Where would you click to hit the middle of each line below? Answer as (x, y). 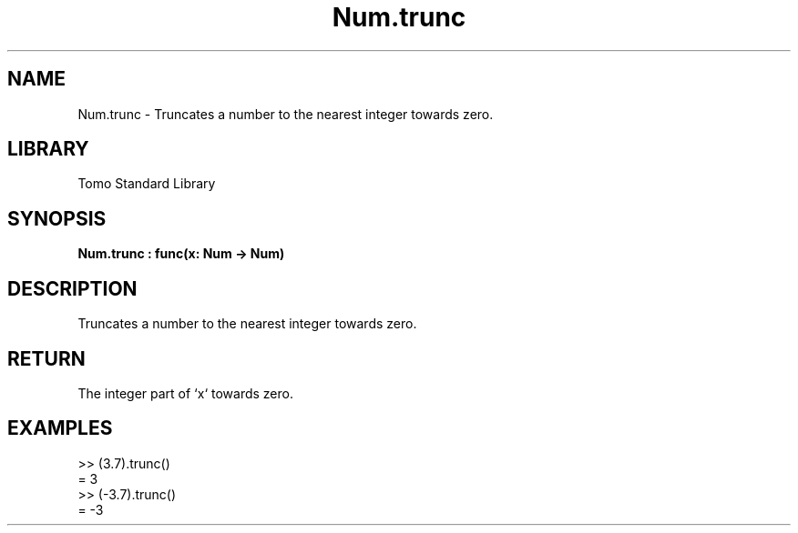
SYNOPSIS (57, 218)
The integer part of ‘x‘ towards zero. (185, 393)
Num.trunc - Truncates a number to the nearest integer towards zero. (286, 114)
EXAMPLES (60, 428)
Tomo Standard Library (147, 184)
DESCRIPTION (72, 288)
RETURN (46, 358)
